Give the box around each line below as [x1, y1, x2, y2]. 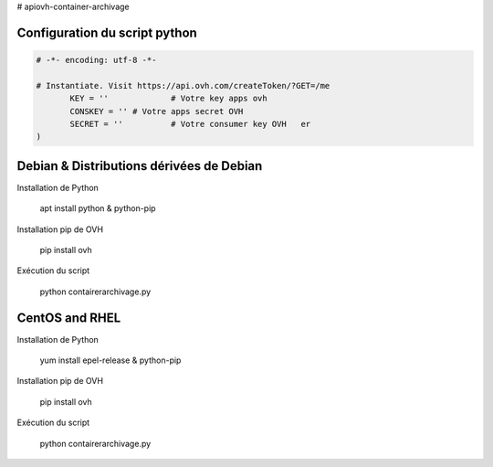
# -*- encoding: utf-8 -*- [36, 55, 157, 65]
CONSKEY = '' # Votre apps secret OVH [69, 106, 244, 116]
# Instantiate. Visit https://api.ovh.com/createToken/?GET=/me [36, 80, 330, 90]
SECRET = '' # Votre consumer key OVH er [69, 119, 311, 129]
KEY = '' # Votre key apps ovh [69, 93, 268, 104]
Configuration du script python [16, 25, 198, 40]
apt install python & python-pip [39, 203, 156, 214]
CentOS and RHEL [16, 310, 121, 325]
